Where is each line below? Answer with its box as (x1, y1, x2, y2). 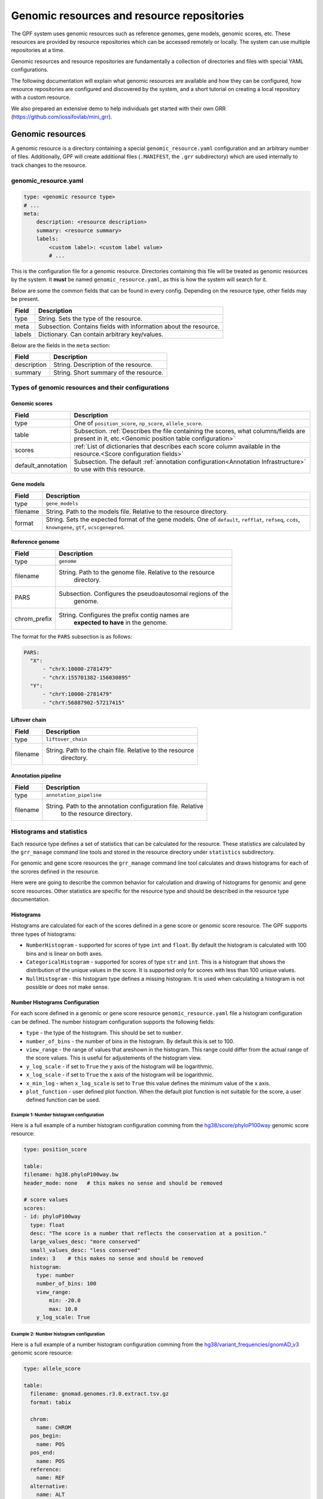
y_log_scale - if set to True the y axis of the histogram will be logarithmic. (26, 1062, 214, 1070)
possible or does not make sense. (26, 983, 109, 991)
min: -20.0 (48, 1297, 81, 1304)
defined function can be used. (26, 1096, 100, 1103)
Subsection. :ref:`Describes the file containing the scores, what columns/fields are (74, 426, 306, 435)
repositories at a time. (11, 47, 65, 54)
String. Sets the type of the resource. (38, 314, 143, 323)
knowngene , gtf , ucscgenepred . (45, 522, 125, 531)
